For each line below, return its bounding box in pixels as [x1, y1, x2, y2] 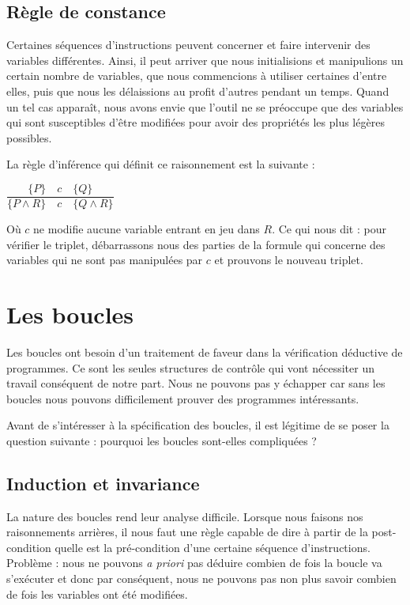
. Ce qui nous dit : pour [272, 221, 386, 237]
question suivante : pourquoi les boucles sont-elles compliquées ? [6, 432, 317, 448]
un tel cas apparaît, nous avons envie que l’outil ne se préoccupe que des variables [6, 98, 404, 115]
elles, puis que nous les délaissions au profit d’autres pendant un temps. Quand [6, 82, 389, 99]
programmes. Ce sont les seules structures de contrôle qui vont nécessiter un [6, 359, 374, 376]
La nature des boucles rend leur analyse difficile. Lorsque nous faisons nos [6, 508, 363, 524]
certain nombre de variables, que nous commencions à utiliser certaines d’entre [6, 67, 387, 84]
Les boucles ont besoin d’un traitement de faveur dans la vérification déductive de [6, 343, 403, 360]
